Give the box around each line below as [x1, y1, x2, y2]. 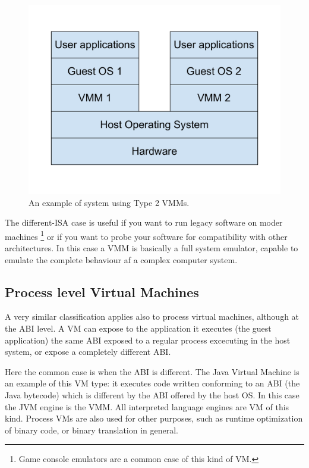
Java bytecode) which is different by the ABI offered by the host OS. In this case [5, 388, 299, 401]
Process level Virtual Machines [5, 282, 199, 301]
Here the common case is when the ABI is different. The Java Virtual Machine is [5, 365, 299, 377]
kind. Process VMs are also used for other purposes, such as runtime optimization [5, 412, 303, 425]
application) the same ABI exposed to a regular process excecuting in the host [5, 333, 291, 346]
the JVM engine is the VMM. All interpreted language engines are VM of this [5, 400, 289, 413]
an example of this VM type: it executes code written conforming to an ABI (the [5, 377, 300, 389]
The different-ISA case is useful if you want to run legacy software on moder [5, 216, 283, 229]
